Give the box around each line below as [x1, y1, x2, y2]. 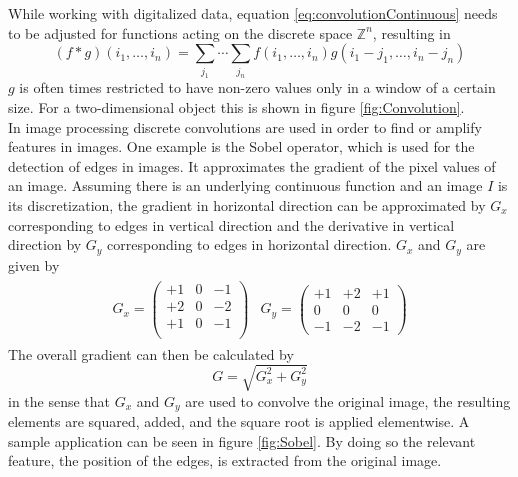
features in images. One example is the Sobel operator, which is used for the [8, 136, 475, 157]
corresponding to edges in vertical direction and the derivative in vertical [8, 214, 455, 235]
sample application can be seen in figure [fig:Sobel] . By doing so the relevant [8, 430, 476, 451]
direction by [8, 234, 82, 255]
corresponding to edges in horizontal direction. [107, 234, 392, 255]
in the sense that [8, 390, 111, 411]
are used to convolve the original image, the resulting [185, 390, 511, 411]
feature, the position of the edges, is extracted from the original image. [8, 450, 442, 471]
